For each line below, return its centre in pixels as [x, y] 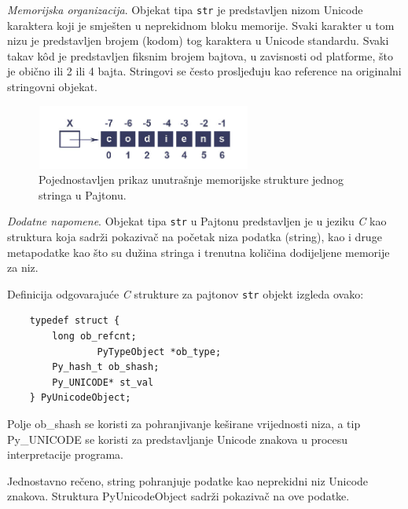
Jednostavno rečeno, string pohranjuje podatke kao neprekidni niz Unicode [188, 480]
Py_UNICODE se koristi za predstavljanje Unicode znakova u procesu [178, 439]
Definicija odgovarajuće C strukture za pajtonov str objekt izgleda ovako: [186, 293]
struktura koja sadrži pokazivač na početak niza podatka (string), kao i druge [195, 237]
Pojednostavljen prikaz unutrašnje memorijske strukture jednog [191, 179]
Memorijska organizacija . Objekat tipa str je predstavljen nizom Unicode [185, 9]
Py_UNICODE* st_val [103, 382]
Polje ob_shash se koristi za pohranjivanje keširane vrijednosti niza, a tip [184, 424]
